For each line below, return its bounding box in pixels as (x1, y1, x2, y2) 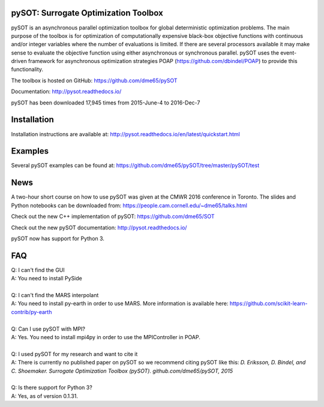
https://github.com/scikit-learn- (229, 300, 308, 307)
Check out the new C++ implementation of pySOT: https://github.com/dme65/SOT (11, 213, 215, 220)
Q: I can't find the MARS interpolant (11, 292, 99, 298)
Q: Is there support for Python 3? (11, 384, 92, 391)
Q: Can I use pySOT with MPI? (11, 325, 85, 333)
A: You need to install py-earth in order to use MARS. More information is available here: (11, 300, 229, 307)
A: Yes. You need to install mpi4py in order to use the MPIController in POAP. (11, 333, 200, 340)
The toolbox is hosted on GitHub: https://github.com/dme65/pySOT (11, 77, 178, 84)
